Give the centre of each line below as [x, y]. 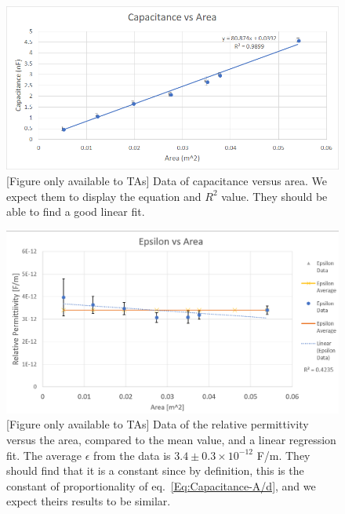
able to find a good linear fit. [76, 211]
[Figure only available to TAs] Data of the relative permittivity [158, 424]
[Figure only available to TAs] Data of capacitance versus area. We [167, 180]
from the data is [132, 455]
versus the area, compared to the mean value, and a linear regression [171, 440]
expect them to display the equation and [104, 196]
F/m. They [283, 455]
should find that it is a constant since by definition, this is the [155, 470]
